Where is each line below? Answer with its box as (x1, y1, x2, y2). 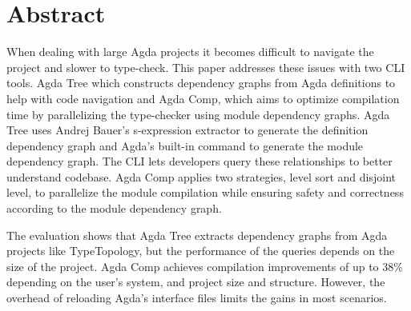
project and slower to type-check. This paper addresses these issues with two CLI (6, 58, 405, 75)
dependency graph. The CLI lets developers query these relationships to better (6, 153, 393, 169)
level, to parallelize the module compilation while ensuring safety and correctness (6, 184, 404, 201)
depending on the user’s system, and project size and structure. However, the (6, 273, 385, 290)
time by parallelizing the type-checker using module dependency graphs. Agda (6, 106, 390, 122)
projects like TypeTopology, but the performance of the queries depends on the (6, 242, 395, 259)
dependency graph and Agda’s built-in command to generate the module (6, 137, 364, 154)
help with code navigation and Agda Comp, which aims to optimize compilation (6, 90, 400, 106)
